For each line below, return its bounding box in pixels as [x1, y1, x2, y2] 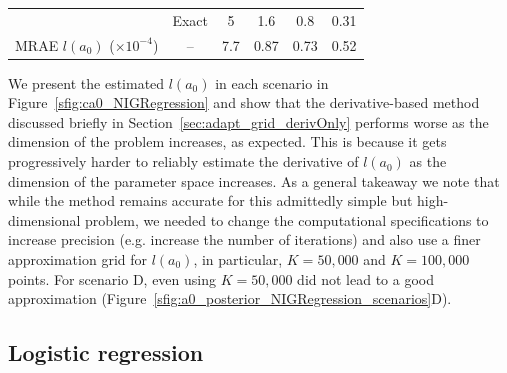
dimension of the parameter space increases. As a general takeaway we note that [8, 170, 500, 191]
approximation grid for [8, 249, 147, 270]
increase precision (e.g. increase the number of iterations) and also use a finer [8, 229, 481, 250]
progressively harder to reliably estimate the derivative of [8, 151, 359, 172]
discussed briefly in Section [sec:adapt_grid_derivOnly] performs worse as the [8, 111, 489, 132]
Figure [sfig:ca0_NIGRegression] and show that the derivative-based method [8, 92, 480, 113]
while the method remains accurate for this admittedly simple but [8, 190, 413, 211]
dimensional [8, 209, 81, 230]
